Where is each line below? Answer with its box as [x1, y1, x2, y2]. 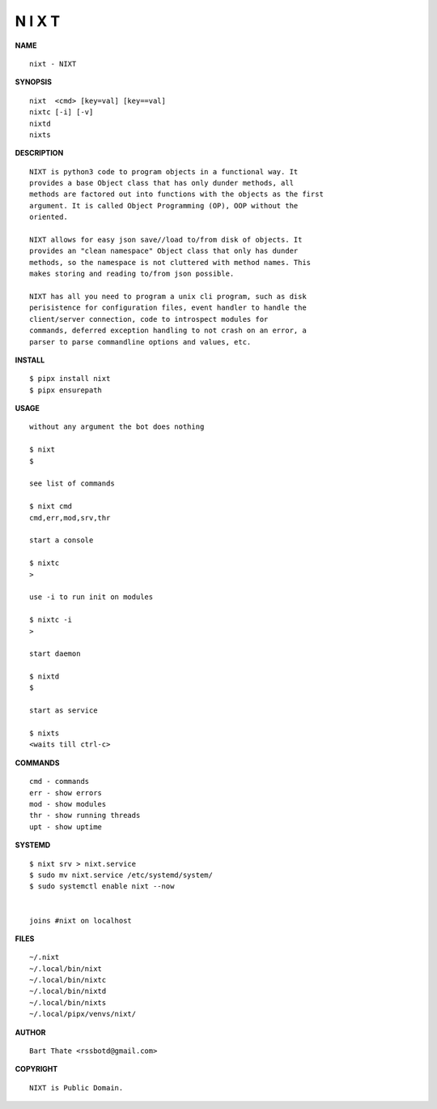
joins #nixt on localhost [29, 916, 133, 925]
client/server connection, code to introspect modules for [29, 315, 269, 323]
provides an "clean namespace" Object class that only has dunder [29, 246, 299, 255]
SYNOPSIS [15, 77, 53, 87]
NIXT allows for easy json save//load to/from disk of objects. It [29, 235, 303, 245]
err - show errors [29, 788, 103, 798]
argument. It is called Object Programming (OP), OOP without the [29, 201, 299, 210]
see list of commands [29, 479, 115, 488]
